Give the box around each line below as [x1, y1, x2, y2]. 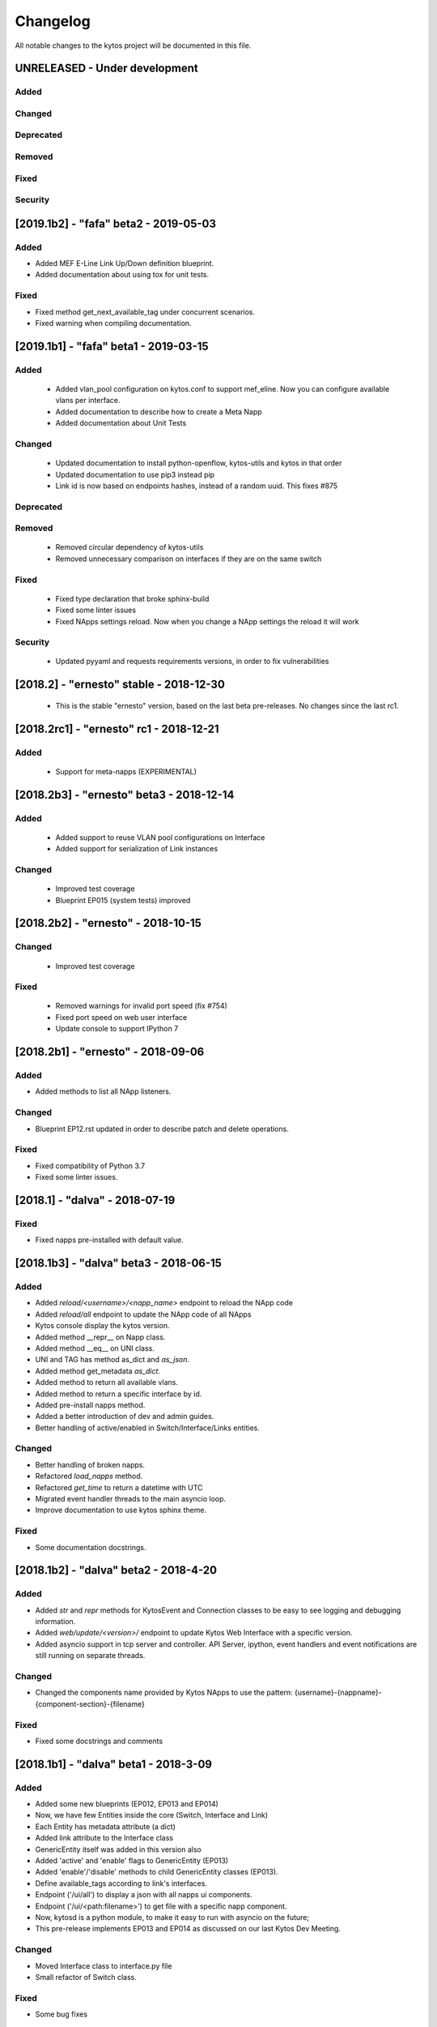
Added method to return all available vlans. [35, 1378, 178, 1387]
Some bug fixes [35, 2009, 88, 2019]
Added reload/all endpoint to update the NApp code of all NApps [35, 1309, 252, 1319]
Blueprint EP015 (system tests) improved [55, 895, 191, 905]
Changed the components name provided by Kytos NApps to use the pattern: [35, 1687, 293, 1698]
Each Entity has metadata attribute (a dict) [35, 1821, 176, 1832]
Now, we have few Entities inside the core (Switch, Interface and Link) [35, 1811, 269, 1820]
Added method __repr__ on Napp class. [35, 1332, 166, 1342]
